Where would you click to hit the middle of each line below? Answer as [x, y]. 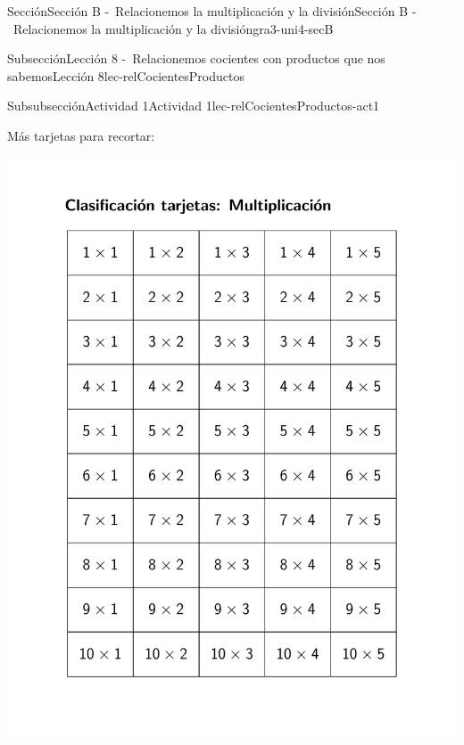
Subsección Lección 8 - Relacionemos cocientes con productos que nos [196, 58]
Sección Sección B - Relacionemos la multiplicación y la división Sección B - [212, 11]
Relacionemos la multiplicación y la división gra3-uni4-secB [173, 28]
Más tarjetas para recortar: [81, 135]
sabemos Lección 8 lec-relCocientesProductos [126, 75]
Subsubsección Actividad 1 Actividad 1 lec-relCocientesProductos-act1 [194, 106]
